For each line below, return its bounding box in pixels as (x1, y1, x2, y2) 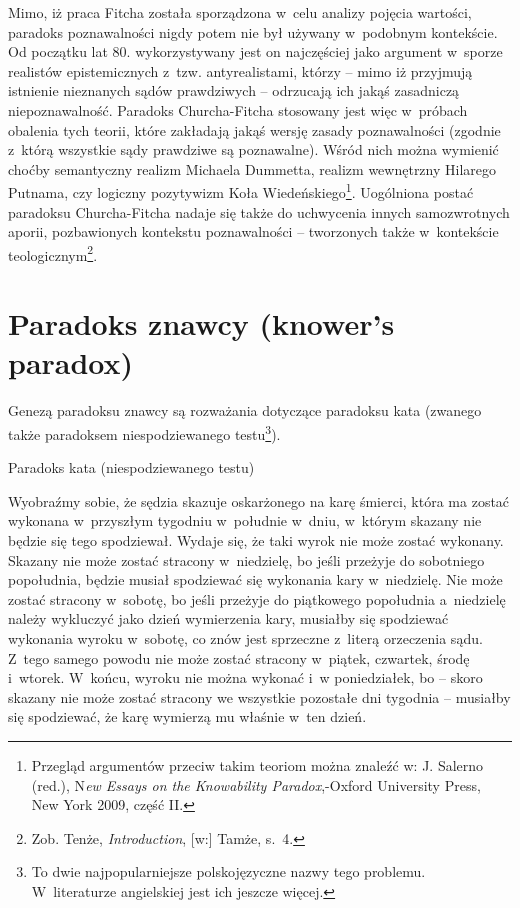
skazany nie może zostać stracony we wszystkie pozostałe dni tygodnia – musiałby (8, 686, 511, 707)
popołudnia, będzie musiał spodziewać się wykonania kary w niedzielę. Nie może (8, 569, 503, 590)
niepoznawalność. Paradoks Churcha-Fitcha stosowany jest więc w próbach (8, 99, 468, 120)
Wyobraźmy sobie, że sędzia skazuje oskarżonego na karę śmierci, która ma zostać (8, 490, 510, 511)
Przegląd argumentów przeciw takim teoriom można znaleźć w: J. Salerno (31, 754, 484, 775)
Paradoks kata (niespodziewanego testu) (8, 457, 255, 478)
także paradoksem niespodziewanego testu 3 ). (8, 420, 281, 444)
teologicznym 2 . (8, 241, 98, 265)
